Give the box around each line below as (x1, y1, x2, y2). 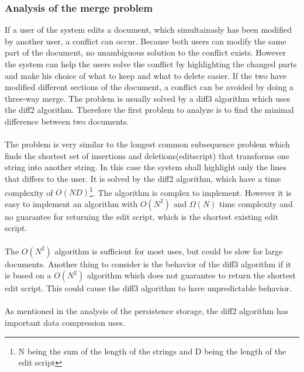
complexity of (5, 186, 53, 198)
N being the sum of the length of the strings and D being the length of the (18, 345, 286, 357)
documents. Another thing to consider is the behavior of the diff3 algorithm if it (5, 257, 292, 270)
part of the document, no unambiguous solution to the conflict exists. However (5, 46, 286, 58)
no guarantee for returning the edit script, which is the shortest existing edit (5, 210, 279, 222)
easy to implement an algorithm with (5, 197, 138, 209)
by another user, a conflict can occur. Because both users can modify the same (5, 35, 286, 47)
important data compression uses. (5, 316, 125, 328)
